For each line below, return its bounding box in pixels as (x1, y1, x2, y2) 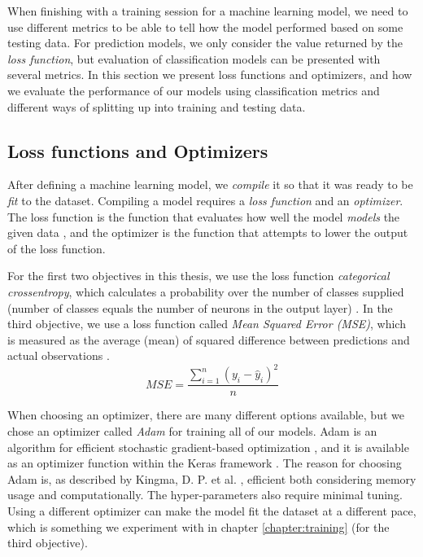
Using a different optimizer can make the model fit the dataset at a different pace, (7, 502, 416, 519)
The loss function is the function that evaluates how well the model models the (7, 208, 400, 225)
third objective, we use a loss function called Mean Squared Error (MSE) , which (7, 315, 406, 332)
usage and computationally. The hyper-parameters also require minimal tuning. (7, 486, 403, 503)
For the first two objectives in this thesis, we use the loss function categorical (7, 267, 390, 284)
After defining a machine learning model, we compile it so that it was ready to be (7, 176, 413, 193)
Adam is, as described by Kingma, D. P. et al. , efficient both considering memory (7, 470, 416, 487)
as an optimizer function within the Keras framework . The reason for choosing (7, 454, 402, 471)
